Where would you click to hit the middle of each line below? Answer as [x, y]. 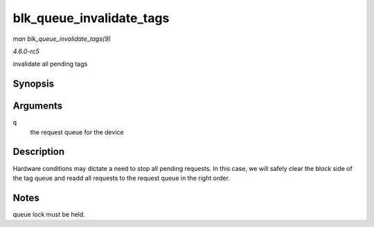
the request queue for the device [77, 132]
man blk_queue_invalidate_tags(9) [62, 39]
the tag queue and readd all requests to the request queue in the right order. [121, 178]
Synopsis [34, 84]
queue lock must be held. [49, 214]
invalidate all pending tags [50, 64]
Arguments [38, 106]
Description [39, 152]
